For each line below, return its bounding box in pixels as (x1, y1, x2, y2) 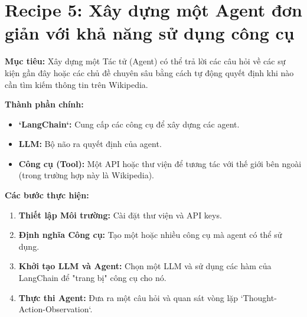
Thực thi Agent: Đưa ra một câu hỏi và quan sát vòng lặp (18, 291, 239, 303)
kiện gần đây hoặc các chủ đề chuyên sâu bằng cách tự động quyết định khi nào (5, 66, 294, 79)
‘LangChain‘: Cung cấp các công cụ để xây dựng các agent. (18, 117, 240, 130)
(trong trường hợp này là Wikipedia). (18, 169, 154, 181)
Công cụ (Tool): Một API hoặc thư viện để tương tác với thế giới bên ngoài (18, 157, 302, 169)
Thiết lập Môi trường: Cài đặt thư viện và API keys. (18, 208, 222, 221)
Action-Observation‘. (18, 303, 93, 315)
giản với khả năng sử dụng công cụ (5, 21, 295, 45)
